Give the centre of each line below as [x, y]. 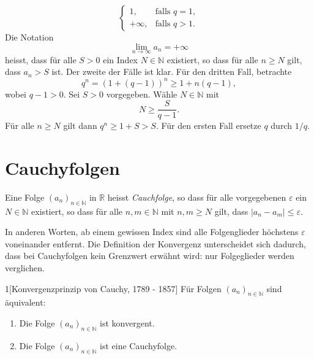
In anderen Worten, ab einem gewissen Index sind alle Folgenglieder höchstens [152, 232]
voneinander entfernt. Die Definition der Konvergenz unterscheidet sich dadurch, [155, 243]
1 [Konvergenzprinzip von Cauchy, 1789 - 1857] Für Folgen [113, 288]
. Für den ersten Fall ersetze [208, 125]
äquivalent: [25, 302]
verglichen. [25, 268]
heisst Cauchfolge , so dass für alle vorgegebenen [197, 197]
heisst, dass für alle [41, 59]
